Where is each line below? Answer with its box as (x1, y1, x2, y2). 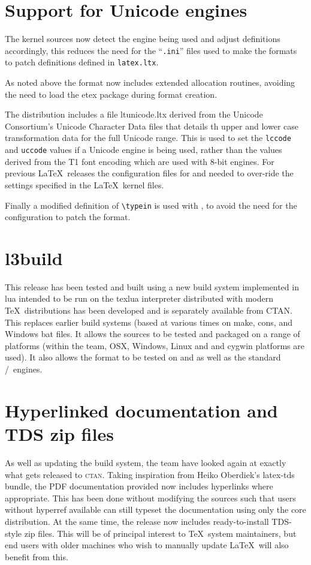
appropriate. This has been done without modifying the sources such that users (5, 491, 296, 504)
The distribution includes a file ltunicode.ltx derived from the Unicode (5, 108, 263, 121)
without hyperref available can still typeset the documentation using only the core (5, 503, 306, 516)
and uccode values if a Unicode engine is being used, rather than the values (5, 143, 282, 156)
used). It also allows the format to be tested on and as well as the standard (5, 351, 281, 363)
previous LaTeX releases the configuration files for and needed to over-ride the (5, 167, 294, 179)
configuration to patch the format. (5, 211, 131, 223)
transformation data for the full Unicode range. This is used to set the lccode (5, 131, 291, 144)
